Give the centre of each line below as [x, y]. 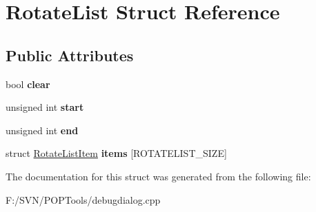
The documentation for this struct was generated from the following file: [158, 176]
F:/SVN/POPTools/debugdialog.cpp [83, 199]
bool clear [28, 84]
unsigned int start [45, 107]
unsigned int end [42, 130]
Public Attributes [70, 55]
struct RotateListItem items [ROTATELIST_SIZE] [116, 153]
